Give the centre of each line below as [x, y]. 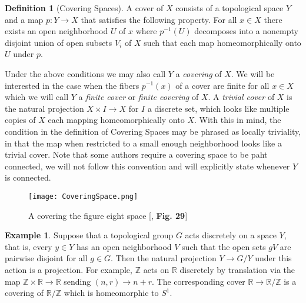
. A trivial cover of [241, 97]
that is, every [29, 246]
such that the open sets [224, 246]
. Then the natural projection [164, 258]
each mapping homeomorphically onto [116, 120]
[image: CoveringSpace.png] [83, 196]
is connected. [28, 177]
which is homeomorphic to [111, 293]
